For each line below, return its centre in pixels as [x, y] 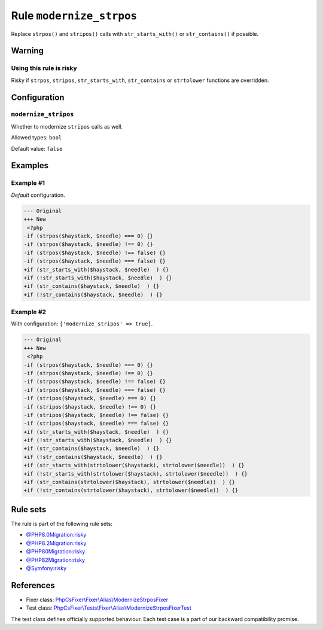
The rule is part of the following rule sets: [62, 524]
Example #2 [29, 312]
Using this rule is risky [44, 68]
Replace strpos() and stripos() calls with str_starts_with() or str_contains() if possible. [135, 34]
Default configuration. [38, 195]
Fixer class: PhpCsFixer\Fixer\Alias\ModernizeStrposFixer [97, 599]
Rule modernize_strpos [74, 16]
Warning [28, 51]
